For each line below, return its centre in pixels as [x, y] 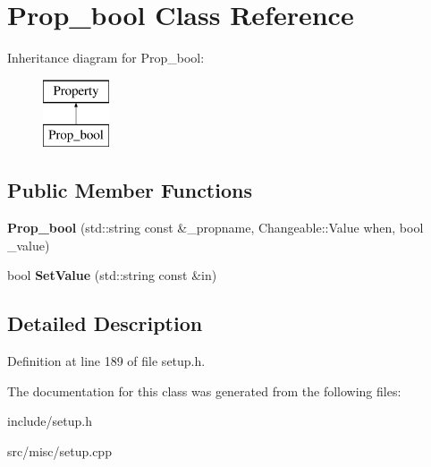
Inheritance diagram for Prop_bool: [106, 58]
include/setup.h [50, 421]
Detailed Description [105, 323]
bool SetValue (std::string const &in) [112, 275]
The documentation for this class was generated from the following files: [204, 391]
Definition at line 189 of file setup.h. [106, 361]
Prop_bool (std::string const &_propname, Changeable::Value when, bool [215, 228]
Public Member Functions [130, 190]
